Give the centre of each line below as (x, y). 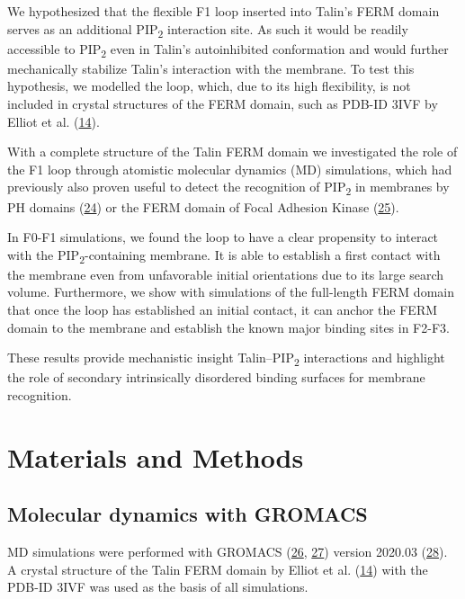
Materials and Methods (156, 456)
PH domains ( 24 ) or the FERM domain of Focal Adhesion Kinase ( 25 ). (203, 206)
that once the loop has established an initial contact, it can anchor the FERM (223, 310)
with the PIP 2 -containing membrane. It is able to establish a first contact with (224, 255)
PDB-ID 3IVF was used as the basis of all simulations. (158, 587)
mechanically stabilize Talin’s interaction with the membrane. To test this (211, 68)
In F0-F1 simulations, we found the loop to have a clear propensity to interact (223, 237)
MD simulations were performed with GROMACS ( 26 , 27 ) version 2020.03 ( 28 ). (228, 552)
